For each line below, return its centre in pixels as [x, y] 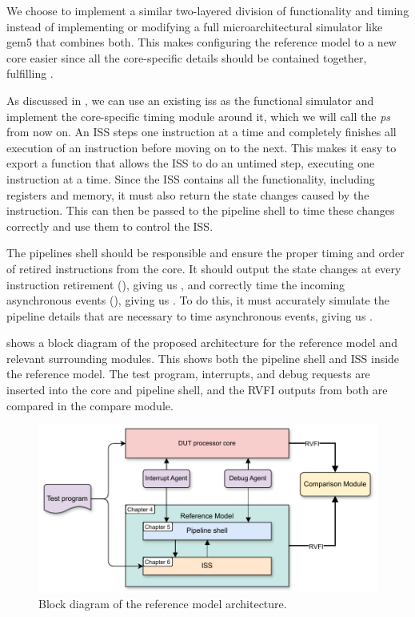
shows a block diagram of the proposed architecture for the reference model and [202, 343]
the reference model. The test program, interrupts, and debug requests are [188, 374]
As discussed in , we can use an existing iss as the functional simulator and [190, 100]
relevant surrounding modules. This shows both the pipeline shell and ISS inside [203, 358]
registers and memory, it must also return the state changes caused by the [188, 194]
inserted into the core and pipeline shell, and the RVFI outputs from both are [197, 390]
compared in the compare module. [90, 405]
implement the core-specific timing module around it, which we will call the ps [199, 116]
